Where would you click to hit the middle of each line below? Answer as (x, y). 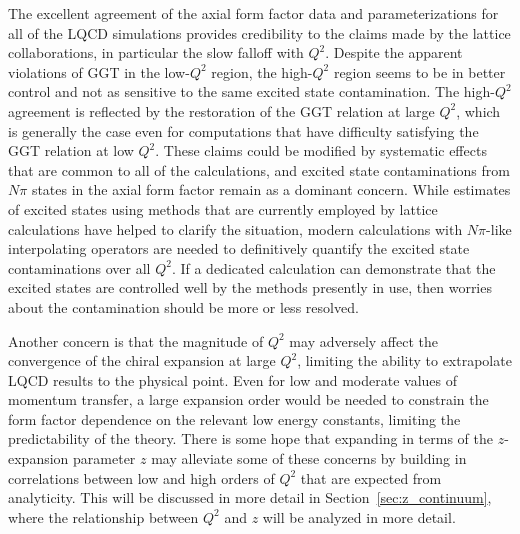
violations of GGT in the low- (99, 71)
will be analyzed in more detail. (359, 516)
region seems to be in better (419, 71)
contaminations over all (79, 267)
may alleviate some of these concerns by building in (309, 458)
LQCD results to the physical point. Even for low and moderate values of (233, 379)
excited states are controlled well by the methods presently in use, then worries (250, 287)
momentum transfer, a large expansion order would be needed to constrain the (248, 399)
